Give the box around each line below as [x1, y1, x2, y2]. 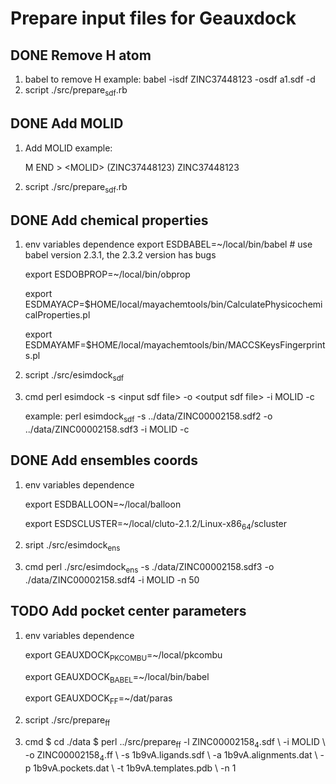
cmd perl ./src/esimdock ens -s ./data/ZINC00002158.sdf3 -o [24, 561, 275, 576]
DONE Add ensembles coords [10, 452, 199, 469]
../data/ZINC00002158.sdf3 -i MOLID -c [24, 423, 190, 435]
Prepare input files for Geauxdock [10, 7, 297, 30]
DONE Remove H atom [10, 47, 152, 64]
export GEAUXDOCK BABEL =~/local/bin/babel [24, 670, 210, 685]
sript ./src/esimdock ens [24, 539, 121, 554]
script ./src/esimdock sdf [24, 369, 125, 384]
